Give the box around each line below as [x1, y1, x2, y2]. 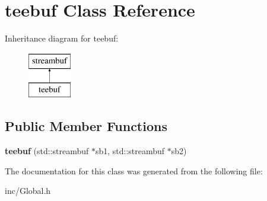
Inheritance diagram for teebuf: [5, 32, 119, 44]
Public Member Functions [5, 117, 167, 135]
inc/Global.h [5, 184, 51, 197]
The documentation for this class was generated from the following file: [5, 164, 263, 177]
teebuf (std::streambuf [5, 145, 89, 157]
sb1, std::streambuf [95, 145, 165, 157]
